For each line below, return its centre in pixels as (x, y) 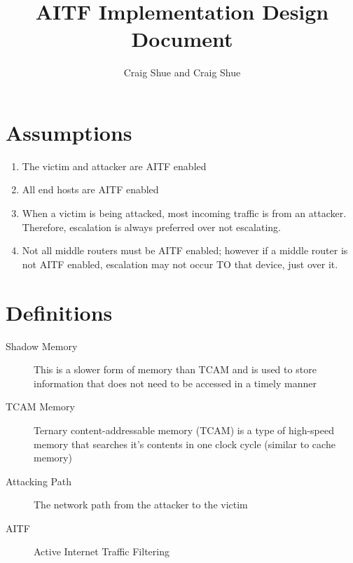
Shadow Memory (42, 346)
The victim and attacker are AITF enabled (114, 166)
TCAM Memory (40, 406)
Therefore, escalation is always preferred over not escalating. (151, 227)
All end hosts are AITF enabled (90, 189)
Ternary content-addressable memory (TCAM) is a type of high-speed (184, 430)
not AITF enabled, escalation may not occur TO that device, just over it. (180, 264)
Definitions (59, 312)
